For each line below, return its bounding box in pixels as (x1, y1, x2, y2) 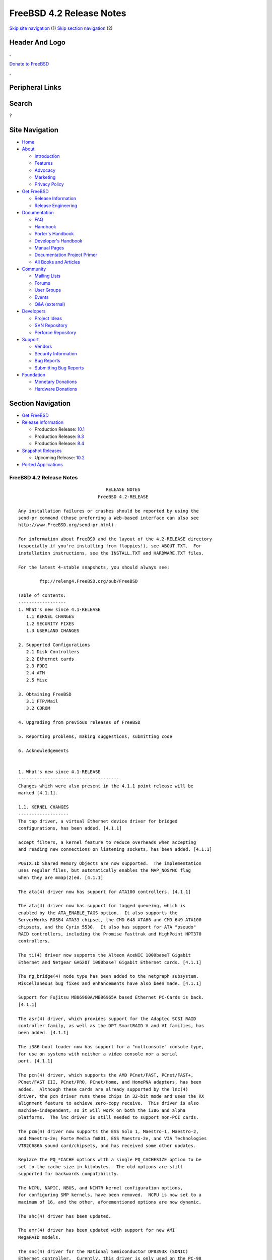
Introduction (34, 153, 60, 159)
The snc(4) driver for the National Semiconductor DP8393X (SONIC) (18, 1248, 188, 1254)
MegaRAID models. (18, 1234, 61, 1240)
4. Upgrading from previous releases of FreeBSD (18, 720, 141, 725)
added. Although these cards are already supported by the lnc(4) (18, 1086, 188, 1092)
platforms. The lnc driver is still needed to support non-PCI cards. (18, 1114, 199, 1120)
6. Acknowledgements (18, 747, 69, 753)
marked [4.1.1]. (18, 790, 58, 796)
